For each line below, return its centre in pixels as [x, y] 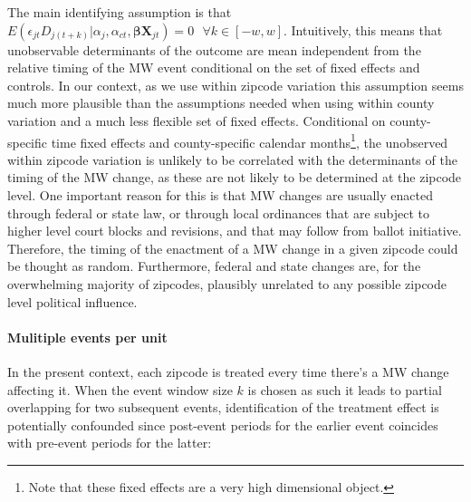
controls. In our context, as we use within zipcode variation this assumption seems [235, 85]
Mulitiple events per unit [87, 337]
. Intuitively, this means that [363, 29]
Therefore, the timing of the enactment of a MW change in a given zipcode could [233, 248]
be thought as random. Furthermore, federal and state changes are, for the [214, 266]
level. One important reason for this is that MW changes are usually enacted [220, 195]
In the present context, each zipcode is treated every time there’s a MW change [228, 371]
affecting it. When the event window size [120, 389]
